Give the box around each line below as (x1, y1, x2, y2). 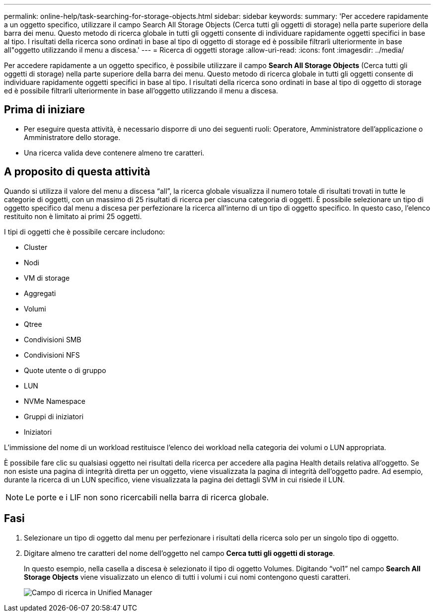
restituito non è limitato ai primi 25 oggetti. (4, 212, 142, 221)
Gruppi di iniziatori (24, 412, 84, 421)
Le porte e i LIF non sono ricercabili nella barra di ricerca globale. (25, 492, 269, 502)
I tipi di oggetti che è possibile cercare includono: (4, 227, 165, 236)
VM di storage (24, 273, 70, 282)
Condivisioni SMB (24, 335, 81, 344)
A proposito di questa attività (4, 165, 150, 178)
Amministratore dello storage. (24, 133, 121, 142)
